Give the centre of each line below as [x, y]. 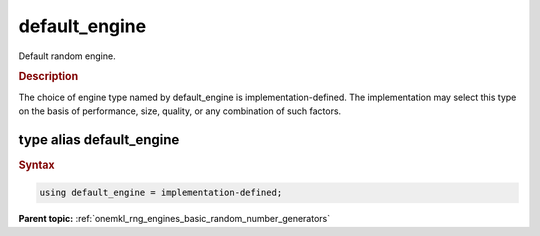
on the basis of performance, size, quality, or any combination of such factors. [180, 111]
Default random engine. [67, 56]
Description [48, 77]
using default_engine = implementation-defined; [161, 193]
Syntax [36, 165]
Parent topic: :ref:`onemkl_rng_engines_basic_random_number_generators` [174, 219]
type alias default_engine [99, 139]
